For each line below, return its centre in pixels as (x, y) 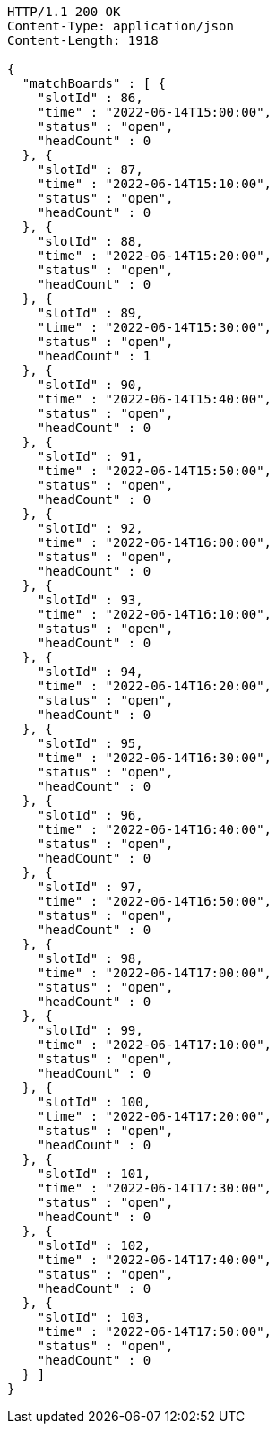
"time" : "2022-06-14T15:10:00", (155, 184)
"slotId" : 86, (90, 98)
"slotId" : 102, (94, 1245)
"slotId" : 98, (90, 958)
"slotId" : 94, (90, 672)
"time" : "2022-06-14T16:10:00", (155, 614)
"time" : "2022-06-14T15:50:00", (155, 471)
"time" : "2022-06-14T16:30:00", (155, 758)
